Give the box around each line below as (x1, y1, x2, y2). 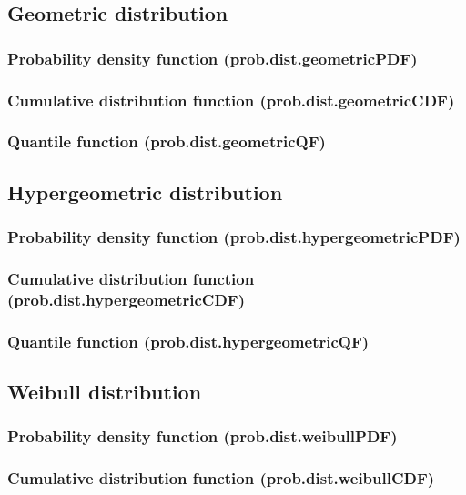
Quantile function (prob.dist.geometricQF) (7, 130, 326, 153)
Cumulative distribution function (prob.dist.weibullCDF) (7, 467, 435, 490)
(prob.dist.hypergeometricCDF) (7, 288, 245, 310)
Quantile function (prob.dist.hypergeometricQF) (7, 329, 370, 352)
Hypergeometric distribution (7, 177, 283, 206)
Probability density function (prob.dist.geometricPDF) (7, 46, 418, 69)
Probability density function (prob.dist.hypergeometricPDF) (7, 226, 461, 248)
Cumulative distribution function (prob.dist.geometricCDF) (7, 88, 455, 111)
